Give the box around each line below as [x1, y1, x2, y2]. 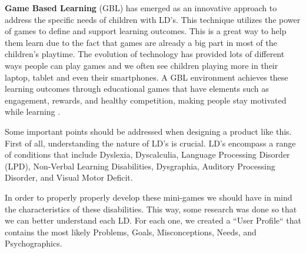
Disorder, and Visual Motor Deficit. [5, 171, 133, 184]
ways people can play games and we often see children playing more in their [5, 59, 278, 71]
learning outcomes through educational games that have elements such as [5, 82, 269, 95]
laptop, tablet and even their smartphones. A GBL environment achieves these [5, 71, 288, 83]
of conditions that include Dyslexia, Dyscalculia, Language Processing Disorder [5, 148, 290, 161]
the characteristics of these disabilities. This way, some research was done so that [5, 202, 297, 215]
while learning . [5, 105, 61, 118]
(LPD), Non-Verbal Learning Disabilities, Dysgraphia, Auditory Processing [5, 159, 275, 172]
